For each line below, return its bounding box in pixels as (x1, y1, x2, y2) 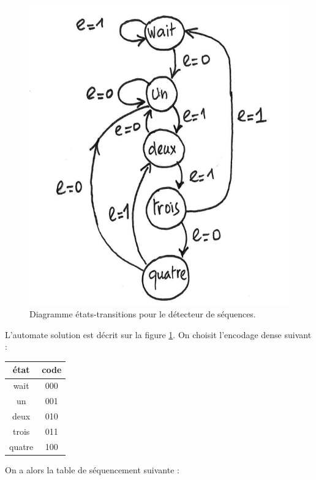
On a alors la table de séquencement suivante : (5, 463, 179, 476)
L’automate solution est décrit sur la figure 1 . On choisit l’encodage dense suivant (5, 328, 312, 341)
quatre (9, 440, 34, 452)
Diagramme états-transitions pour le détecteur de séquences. (29, 308, 256, 320)
